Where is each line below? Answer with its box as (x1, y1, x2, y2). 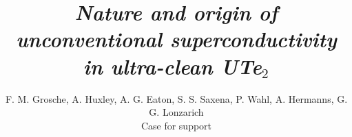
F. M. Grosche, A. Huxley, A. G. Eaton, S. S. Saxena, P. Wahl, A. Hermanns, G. (5, 91, 348, 105)
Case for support (141, 118, 212, 132)
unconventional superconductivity (16, 25, 337, 53)
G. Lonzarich (149, 105, 204, 119)
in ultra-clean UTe (83, 51, 262, 80)
